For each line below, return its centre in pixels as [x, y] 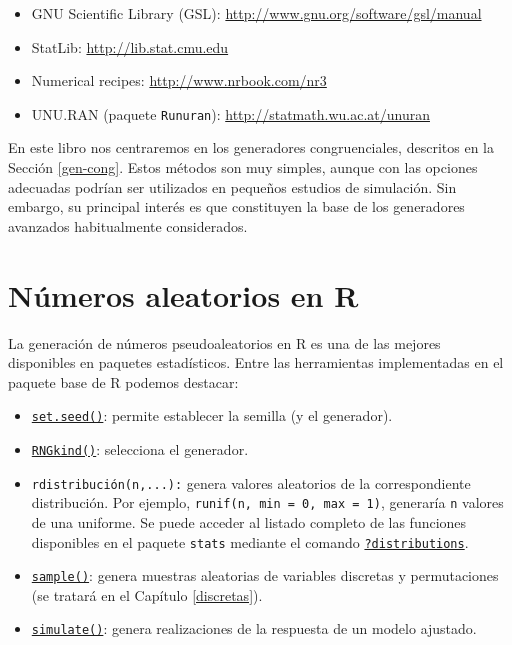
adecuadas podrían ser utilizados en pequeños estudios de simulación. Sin [232, 186]
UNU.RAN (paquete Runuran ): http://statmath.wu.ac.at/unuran [230, 113]
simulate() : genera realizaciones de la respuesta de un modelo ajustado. [254, 628]
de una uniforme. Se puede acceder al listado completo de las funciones [249, 521]
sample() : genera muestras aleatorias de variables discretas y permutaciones [265, 575]
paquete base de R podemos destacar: [123, 381]
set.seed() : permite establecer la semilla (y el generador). [212, 415]
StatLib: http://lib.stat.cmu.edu [130, 46]
